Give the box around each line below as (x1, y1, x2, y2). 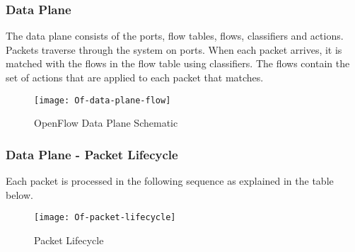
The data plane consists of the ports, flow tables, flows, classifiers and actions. (6, 28, 344, 43)
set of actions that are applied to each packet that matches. (6, 70, 264, 84)
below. (6, 187, 33, 202)
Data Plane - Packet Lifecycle (6, 145, 178, 163)
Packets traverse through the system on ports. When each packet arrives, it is (6, 42, 342, 57)
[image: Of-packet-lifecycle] (34, 212, 176, 223)
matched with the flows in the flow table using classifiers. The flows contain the (6, 56, 350, 71)
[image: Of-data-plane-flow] (34, 95, 171, 105)
